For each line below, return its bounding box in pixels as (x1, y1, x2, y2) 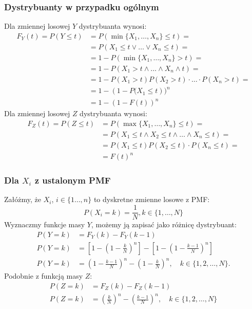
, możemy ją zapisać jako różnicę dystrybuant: (91, 219, 237, 230)
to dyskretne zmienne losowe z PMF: (93, 194, 210, 205)
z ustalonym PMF (34, 174, 111, 187)
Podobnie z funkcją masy (4, 270, 83, 281)
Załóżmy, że (4, 194, 41, 205)
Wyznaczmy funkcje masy (4, 219, 85, 230)
